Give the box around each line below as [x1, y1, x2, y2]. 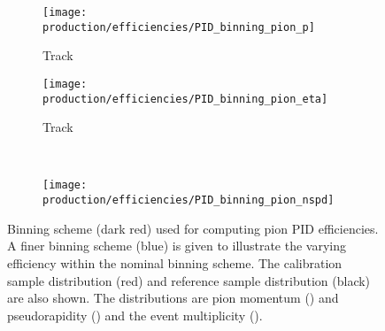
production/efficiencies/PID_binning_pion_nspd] [42, 194, 335, 207]
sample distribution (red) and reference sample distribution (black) [7, 271, 371, 289]
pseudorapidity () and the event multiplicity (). [7, 305, 263, 324]
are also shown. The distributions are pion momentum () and [7, 289, 339, 307]
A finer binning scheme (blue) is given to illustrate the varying [7, 236, 347, 255]
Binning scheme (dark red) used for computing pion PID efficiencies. [7, 219, 379, 237]
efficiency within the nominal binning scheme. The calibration [7, 253, 343, 272]
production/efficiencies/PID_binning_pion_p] [42, 20, 315, 34]
